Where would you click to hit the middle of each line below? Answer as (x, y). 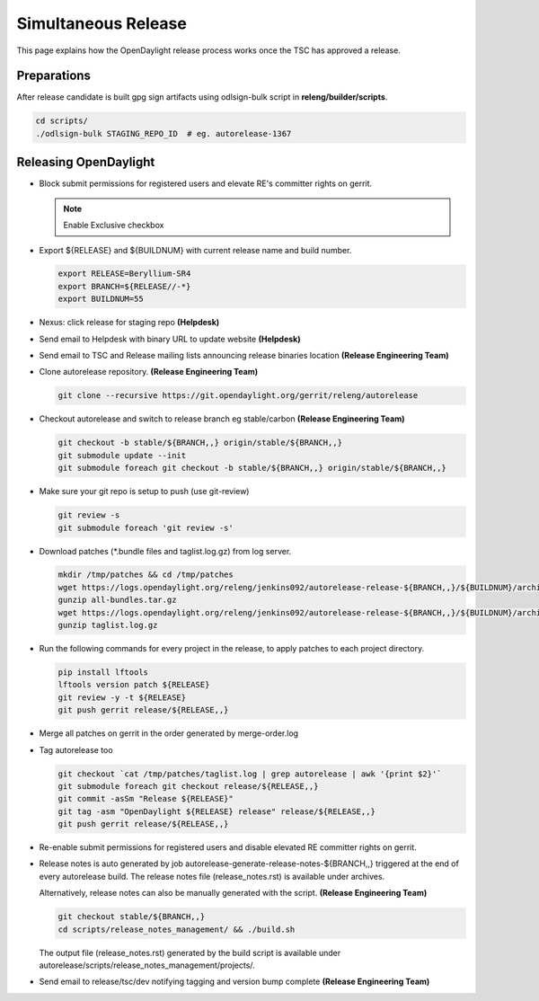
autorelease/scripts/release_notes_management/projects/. (147, 965)
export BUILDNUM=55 (101, 299)
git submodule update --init (122, 455)
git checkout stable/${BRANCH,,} (132, 917)
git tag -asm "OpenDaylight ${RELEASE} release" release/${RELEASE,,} (217, 811)
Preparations (54, 76)
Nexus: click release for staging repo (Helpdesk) (129, 323)
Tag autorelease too (76, 749)
